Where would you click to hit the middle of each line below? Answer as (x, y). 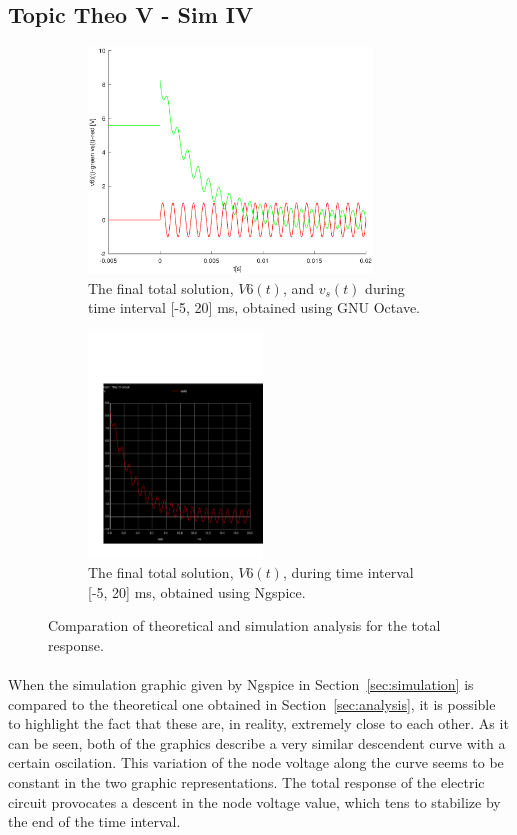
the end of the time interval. (94, 821)
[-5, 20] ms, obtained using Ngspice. (197, 591)
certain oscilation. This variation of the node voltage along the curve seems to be (256, 762)
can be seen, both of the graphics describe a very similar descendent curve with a (257, 742)
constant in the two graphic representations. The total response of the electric (246, 782)
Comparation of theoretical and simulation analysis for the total (244, 625)
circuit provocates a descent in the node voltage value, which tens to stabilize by (254, 801)
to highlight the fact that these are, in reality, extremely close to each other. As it (258, 723)
